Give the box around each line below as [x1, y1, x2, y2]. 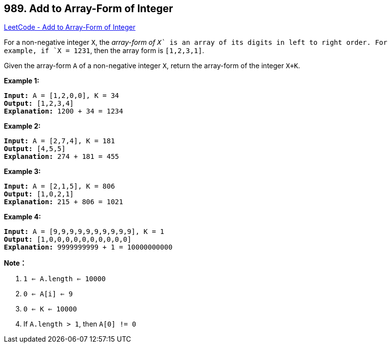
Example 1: [4, 77, 39, 85]
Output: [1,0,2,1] [4, 190, 74, 198]
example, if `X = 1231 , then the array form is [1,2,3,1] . [4, 46, 204, 55]
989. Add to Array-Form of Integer [4, 2, 173, 15]
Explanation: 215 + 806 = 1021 [4, 198, 123, 206]
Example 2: [4, 122, 41, 131]
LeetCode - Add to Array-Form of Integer [4, 23, 136, 32]
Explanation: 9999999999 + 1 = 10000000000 [4, 243, 173, 251]
